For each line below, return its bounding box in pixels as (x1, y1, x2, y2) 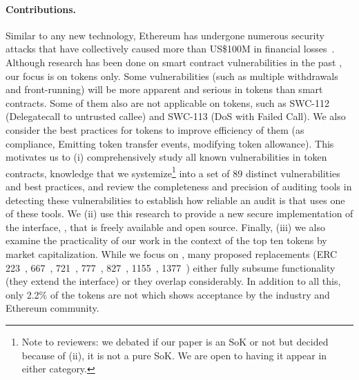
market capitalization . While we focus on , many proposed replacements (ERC (6, 246, 338, 261)
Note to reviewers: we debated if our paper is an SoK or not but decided (21, 334, 329, 348)
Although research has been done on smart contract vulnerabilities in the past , (6, 54, 342, 69)
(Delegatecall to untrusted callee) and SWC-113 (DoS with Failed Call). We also (6, 109, 346, 123)
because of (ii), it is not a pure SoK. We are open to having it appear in (21, 348, 327, 362)
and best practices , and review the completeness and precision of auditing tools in (6, 179, 352, 193)
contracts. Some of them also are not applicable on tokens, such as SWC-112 (6, 95, 330, 110)
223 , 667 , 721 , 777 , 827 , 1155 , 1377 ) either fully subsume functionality (6, 260, 336, 274)
